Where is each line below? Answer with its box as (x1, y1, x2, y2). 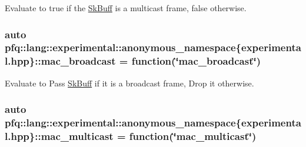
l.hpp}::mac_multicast (5, 129, 114, 143)
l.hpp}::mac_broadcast (5, 54, 116, 68)
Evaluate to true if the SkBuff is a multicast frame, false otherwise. (5, 2, 247, 14)
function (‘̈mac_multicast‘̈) (129, 129, 257, 143)
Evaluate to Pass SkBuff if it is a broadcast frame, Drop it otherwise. (5, 76, 254, 89)
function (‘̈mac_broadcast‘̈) (131, 54, 261, 68)
